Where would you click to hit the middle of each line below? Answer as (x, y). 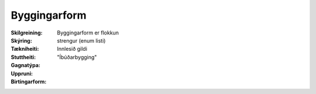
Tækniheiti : (25, 49)
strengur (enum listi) (81, 40)
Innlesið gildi (72, 49)
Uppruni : (22, 74)
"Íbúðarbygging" (77, 57)
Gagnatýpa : (25, 65)
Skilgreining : (27, 33)
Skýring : (21, 40)
